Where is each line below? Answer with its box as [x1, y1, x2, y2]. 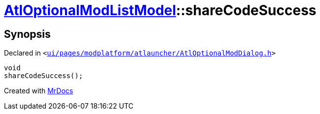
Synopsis [4, 28, 51, 40]
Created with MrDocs [4, 86, 73, 95]
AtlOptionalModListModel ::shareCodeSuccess [4, 2, 317, 19]
